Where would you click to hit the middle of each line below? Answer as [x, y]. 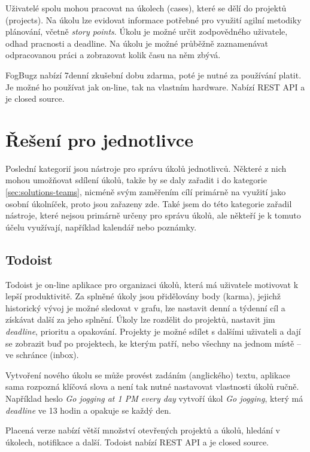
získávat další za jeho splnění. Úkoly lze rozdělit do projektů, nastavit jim [140, 319]
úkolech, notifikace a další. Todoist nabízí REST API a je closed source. [137, 442]
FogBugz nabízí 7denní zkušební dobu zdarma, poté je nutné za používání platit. [154, 75]
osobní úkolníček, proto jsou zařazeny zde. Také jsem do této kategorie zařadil [149, 203]
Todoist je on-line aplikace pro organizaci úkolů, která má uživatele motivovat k [152, 284]
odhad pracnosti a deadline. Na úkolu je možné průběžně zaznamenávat [137, 43]
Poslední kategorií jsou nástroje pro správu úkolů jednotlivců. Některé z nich [146, 168]
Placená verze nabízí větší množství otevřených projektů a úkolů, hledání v [143, 430]
